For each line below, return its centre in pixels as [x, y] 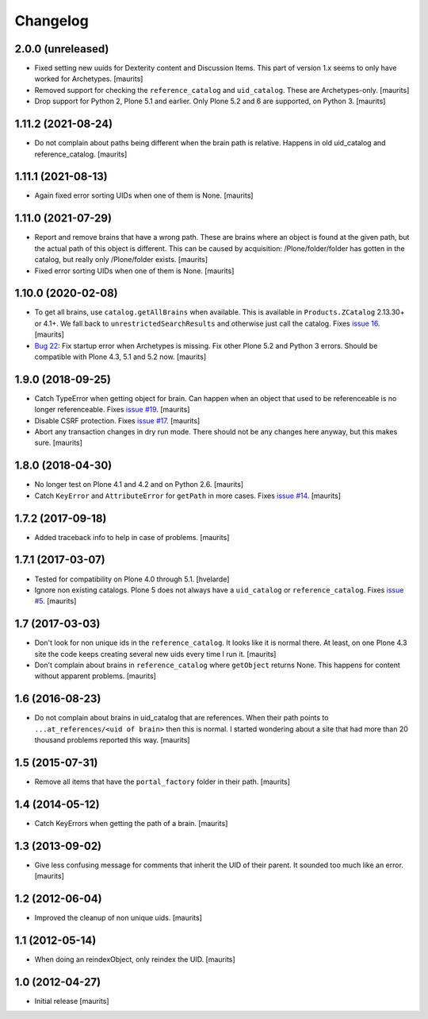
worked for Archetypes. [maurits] [89, 79]
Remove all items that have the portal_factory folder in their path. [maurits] [162, 782]
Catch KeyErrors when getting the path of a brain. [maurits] [131, 823]
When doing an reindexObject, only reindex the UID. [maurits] [135, 959]
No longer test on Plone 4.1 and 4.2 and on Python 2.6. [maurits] [139, 484]
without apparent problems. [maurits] [95, 676]
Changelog [52, 21]
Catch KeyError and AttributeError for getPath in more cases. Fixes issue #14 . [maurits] [187, 496]
